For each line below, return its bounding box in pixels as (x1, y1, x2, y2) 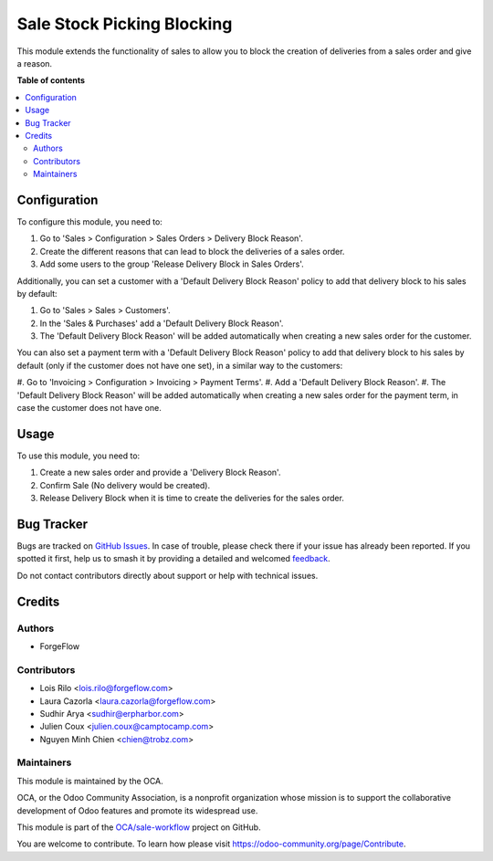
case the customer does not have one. (16, 403, 162, 414)
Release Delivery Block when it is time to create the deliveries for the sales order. (39, 493, 344, 504)
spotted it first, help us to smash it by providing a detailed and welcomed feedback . (16, 553, 330, 564)
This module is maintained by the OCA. (16, 775, 163, 786)
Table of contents (16, 75, 86, 86)
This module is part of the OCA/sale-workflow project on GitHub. (16, 822, 261, 833)
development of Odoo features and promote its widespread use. (16, 804, 258, 816)
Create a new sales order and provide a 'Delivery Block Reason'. (39, 467, 281, 478)
